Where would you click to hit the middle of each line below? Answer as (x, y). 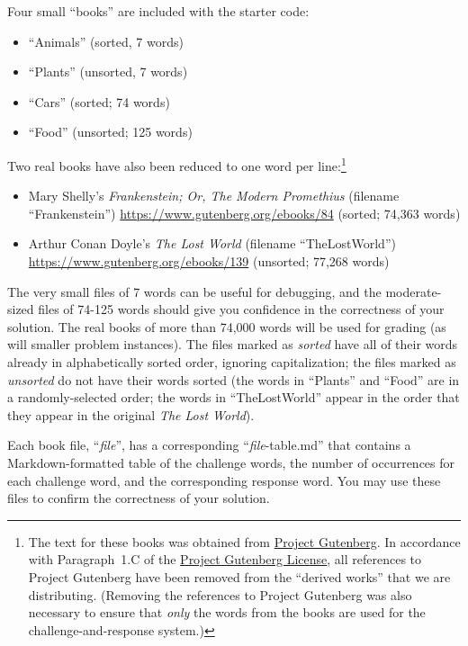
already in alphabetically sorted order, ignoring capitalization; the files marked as (232, 361)
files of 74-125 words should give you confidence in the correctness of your (241, 309)
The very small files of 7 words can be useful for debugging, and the (194, 291)
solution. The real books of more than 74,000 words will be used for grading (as (227, 326)
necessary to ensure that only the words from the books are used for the (227, 612)
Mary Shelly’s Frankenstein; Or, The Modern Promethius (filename (214, 196)
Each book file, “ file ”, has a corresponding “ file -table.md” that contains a (209, 445)
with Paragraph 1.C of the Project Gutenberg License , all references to (225, 559)
